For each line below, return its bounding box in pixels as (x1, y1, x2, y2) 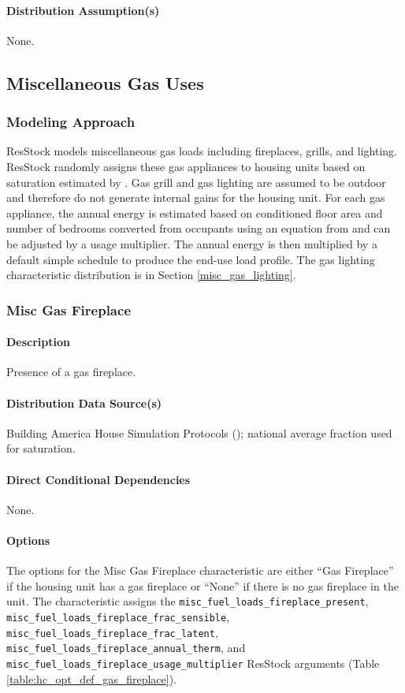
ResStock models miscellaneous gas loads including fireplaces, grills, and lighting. (6, 143, 397, 159)
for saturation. (6, 440, 76, 456)
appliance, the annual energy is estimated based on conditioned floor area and (6, 204, 383, 221)
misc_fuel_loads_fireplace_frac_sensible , (6, 608, 230, 624)
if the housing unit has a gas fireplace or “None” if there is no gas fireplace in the (6, 577, 399, 594)
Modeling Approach (6, 112, 136, 132)
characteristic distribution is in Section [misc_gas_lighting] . (6, 266, 296, 283)
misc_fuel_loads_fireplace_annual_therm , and (6, 639, 246, 656)
